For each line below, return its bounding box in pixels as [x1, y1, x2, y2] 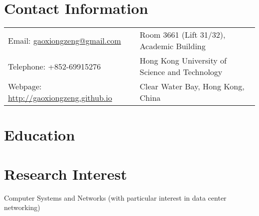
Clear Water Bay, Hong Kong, [139, 80, 245, 92]
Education [4, 125, 75, 145]
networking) [4, 202, 40, 213]
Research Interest [4, 163, 128, 184]
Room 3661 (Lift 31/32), [139, 29, 226, 41]
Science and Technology [139, 66, 223, 78]
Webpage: [8, 80, 42, 92]
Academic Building [139, 40, 206, 52]
